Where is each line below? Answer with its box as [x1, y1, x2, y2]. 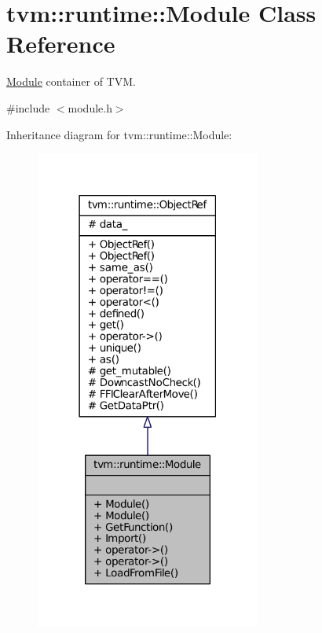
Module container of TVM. [6, 73, 136, 90]
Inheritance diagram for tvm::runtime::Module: [6, 126, 232, 142]
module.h [68, 99, 112, 116]
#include [6, 99, 50, 116]
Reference [6, 28, 115, 60]
